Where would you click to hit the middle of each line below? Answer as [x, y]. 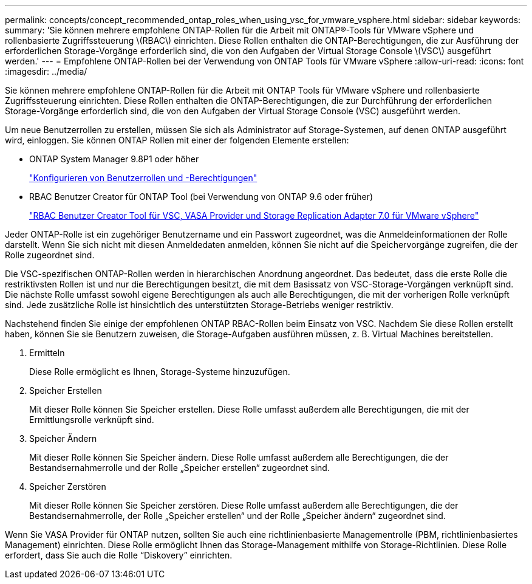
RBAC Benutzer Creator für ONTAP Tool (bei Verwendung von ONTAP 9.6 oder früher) [201, 197]
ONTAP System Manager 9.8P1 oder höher [114, 159]
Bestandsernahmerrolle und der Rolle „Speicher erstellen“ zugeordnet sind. [179, 468]
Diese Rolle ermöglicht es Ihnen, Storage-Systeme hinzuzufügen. [160, 372]
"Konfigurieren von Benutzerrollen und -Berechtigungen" [143, 178]
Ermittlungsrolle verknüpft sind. [92, 420]
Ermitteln [47, 353]
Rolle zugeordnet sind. [50, 255]
